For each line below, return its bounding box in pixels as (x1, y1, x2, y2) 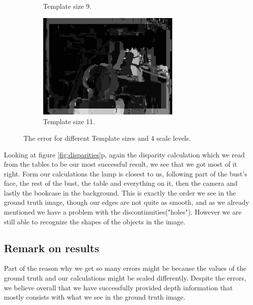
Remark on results (4, 240, 99, 255)
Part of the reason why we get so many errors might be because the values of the (4, 263, 247, 273)
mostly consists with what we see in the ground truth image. (4, 292, 186, 302)
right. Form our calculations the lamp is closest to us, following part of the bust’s (4, 168, 247, 178)
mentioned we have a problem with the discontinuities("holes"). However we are (4, 207, 242, 217)
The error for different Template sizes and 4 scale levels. (23, 132, 191, 143)
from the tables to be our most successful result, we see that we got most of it (4, 159, 237, 169)
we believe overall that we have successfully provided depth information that (4, 282, 233, 292)
